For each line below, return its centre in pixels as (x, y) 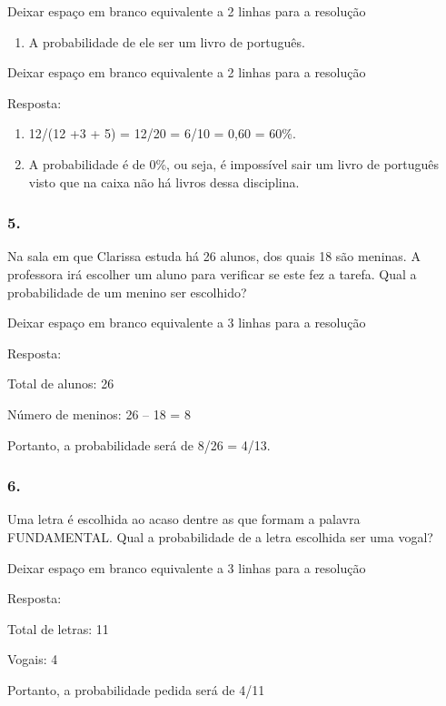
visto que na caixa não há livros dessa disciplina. (164, 182)
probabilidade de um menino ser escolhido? (127, 292)
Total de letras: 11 (58, 628)
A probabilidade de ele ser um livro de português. (167, 41)
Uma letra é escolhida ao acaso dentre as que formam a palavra (184, 519)
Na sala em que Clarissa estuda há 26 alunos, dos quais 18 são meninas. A (214, 256)
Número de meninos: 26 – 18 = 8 (99, 414)
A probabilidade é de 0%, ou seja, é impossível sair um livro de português (234, 163)
